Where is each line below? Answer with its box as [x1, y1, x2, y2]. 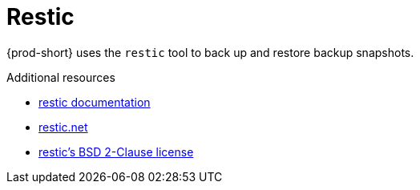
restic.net [38, 119, 88, 134]
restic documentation [38, 95, 151, 109]
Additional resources [6, 70, 115, 84]
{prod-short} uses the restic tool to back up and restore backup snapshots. [6, 45, 414, 59]
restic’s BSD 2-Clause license [38, 144, 194, 159]
